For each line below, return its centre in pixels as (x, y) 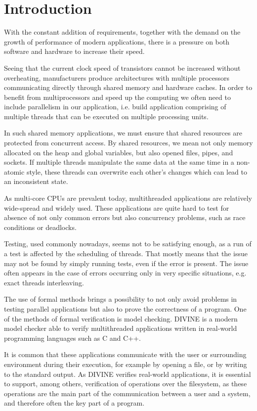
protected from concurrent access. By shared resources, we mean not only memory (128, 143)
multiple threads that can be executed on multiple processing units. (106, 116)
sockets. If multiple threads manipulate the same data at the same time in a (119, 162)
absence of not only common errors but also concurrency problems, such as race (125, 217)
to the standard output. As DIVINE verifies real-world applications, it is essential (128, 374)
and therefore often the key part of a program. (74, 403)
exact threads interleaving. (44, 282)
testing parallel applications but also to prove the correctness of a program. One (125, 308)
